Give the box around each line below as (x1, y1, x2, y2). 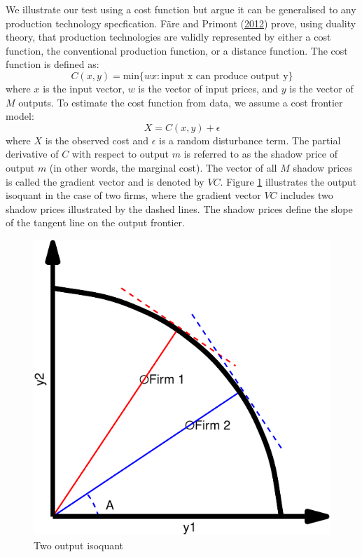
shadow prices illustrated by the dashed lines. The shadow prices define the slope (6, 201, 353, 216)
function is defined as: (6, 57, 99, 71)
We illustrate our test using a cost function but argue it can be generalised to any (6, 2, 356, 16)
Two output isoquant (34, 537, 124, 552)
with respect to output (71, 146, 169, 161)
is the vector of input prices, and (138, 81, 279, 95)
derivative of (6, 146, 59, 161)
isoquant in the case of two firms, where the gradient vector (6, 188, 261, 202)
